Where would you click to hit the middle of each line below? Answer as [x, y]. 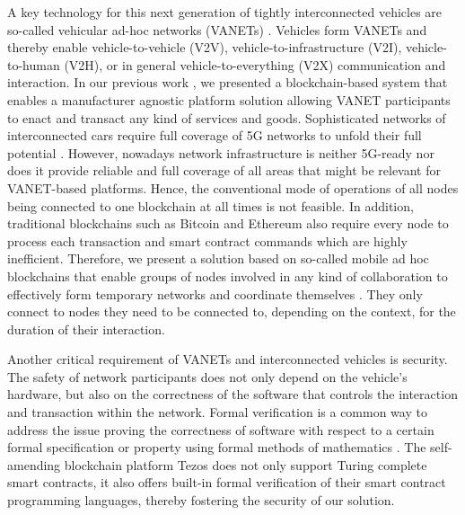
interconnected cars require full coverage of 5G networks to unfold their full [215, 135]
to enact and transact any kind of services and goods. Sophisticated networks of [227, 117]
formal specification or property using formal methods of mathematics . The [217, 447]
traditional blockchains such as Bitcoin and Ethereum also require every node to [228, 223]
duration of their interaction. [86, 329]
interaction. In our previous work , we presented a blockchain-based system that [228, 82]
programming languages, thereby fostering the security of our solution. [201, 500]
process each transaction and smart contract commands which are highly [207, 240]
